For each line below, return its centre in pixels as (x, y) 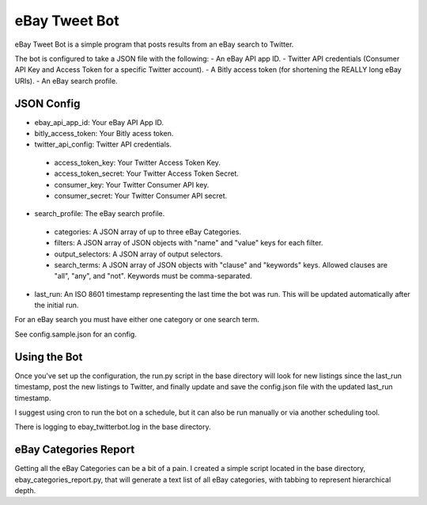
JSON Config (47, 103)
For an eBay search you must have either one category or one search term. (137, 320)
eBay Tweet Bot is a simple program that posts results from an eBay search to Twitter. (154, 44)
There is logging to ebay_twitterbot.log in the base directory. (113, 427)
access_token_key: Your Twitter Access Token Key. (138, 162)
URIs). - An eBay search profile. (66, 81)
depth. (25, 491)
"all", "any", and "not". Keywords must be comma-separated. (153, 276)
